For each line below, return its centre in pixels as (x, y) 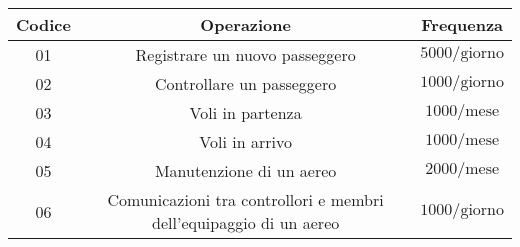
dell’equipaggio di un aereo (246, 222)
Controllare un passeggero (246, 83)
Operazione (245, 24)
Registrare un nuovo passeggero (245, 54)
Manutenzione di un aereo (245, 170)
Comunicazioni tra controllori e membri (245, 199)
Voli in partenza (245, 112)
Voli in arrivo (245, 141)
